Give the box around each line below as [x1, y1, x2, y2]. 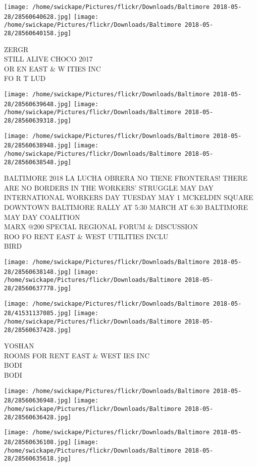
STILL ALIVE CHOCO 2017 [4, 54, 93, 64]
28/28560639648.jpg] [4, 100, 72, 108]
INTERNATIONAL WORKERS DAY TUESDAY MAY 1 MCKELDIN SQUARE [4, 192, 254, 202]
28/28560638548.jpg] [4, 158, 72, 166]
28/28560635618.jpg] [4, 455, 72, 463]
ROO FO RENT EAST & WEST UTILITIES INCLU [4, 231, 168, 241]
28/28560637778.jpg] [4, 284, 72, 292]
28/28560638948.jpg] [4, 142, 72, 149]
